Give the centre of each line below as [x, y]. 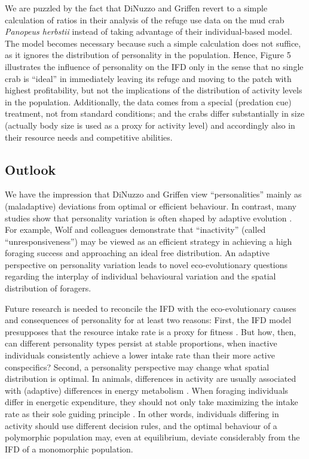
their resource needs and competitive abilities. [89, 137]
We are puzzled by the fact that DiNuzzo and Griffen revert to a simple [136, 8]
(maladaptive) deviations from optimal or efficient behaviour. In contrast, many [151, 206]
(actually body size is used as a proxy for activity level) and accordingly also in [150, 125]
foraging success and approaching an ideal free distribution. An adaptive [137, 253]
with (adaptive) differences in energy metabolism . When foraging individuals [147, 390]
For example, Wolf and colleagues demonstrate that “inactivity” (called [135, 229]
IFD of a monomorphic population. [69, 449]
